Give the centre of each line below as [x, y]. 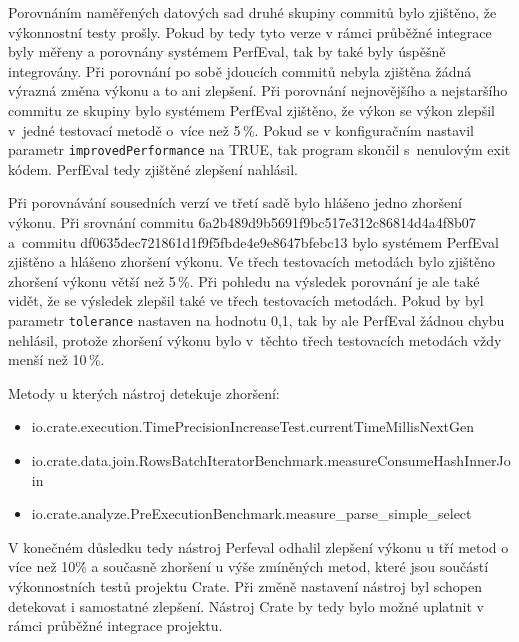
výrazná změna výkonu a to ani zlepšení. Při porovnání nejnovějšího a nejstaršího [258, 90]
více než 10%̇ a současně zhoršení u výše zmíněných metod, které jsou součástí [248, 566]
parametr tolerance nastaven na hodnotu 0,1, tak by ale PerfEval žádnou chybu [256, 319]
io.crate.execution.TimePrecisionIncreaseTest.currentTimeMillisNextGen [252, 426]
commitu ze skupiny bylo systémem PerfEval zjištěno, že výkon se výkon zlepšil [251, 109]
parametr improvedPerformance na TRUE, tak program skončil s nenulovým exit [259, 149]
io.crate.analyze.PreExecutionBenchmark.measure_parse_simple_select [251, 513]
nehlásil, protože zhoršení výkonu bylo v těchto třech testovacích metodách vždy [255, 339]
